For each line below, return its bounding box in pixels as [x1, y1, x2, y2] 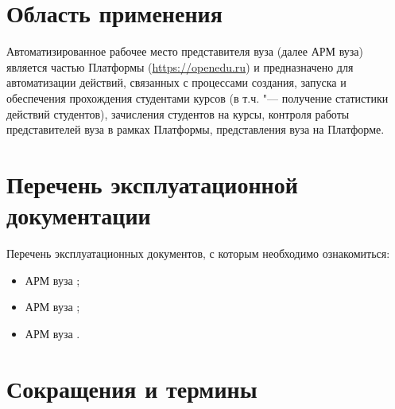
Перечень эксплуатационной [6, 167, 298, 200]
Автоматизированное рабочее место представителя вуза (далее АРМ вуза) [6, 43, 364, 60]
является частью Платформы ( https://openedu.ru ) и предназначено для [6, 58, 354, 75]
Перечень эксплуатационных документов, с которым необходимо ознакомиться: [6, 245, 390, 261]
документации [6, 199, 151, 232]
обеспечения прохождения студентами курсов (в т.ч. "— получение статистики [6, 89, 389, 106]
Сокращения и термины [6, 372, 258, 404]
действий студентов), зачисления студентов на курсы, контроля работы [6, 105, 350, 122]
